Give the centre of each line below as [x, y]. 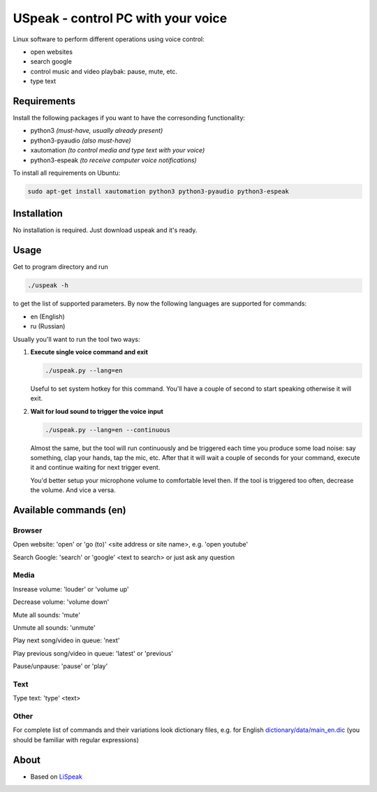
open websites [52, 52]
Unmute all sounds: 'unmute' [54, 628]
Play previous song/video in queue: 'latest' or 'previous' [93, 653]
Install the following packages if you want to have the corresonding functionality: [129, 118]
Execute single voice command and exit [89, 352]
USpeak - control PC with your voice [120, 18]
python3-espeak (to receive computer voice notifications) [113, 160]
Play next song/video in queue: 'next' [66, 640]
